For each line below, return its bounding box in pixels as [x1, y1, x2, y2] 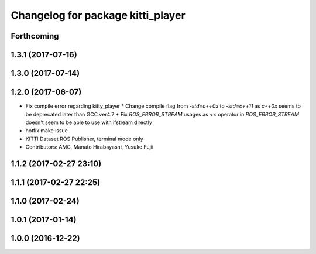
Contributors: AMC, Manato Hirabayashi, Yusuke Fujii [25, 143, 154, 150]
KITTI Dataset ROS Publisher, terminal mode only [25, 135, 143, 142]
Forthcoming [11, 31, 59, 41]
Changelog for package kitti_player [11, 9, 186, 22]
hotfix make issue [25, 127, 68, 134]
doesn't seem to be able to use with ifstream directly [25, 119, 152, 126]
